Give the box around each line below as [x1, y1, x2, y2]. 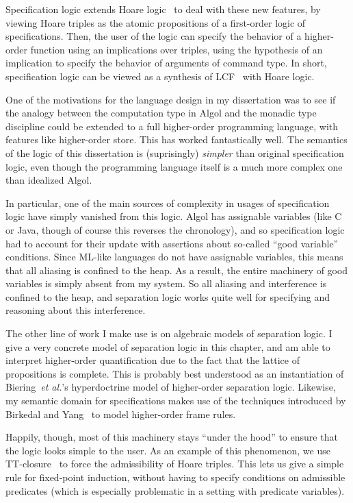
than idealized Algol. [5, 173, 92, 187]
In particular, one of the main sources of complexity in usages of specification [5, 195, 330, 210]
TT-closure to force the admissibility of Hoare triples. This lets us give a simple [5, 456, 344, 471]
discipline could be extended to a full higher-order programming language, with [5, 119, 339, 133]
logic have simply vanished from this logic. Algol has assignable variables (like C [5, 209, 342, 223]
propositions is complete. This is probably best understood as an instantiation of [5, 366, 344, 380]
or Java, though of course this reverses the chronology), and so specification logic [5, 222, 345, 236]
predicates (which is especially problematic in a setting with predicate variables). [5, 483, 345, 498]
